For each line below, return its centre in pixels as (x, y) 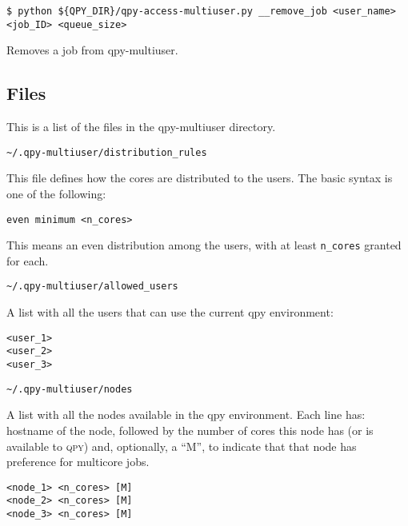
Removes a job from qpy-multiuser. (92, 50)
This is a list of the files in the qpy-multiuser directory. (141, 127)
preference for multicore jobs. (78, 462)
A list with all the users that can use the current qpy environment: (170, 312)
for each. (28, 260)
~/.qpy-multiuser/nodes (70, 389)
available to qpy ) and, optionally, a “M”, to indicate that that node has (182, 446)
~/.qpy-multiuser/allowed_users (92, 287)
